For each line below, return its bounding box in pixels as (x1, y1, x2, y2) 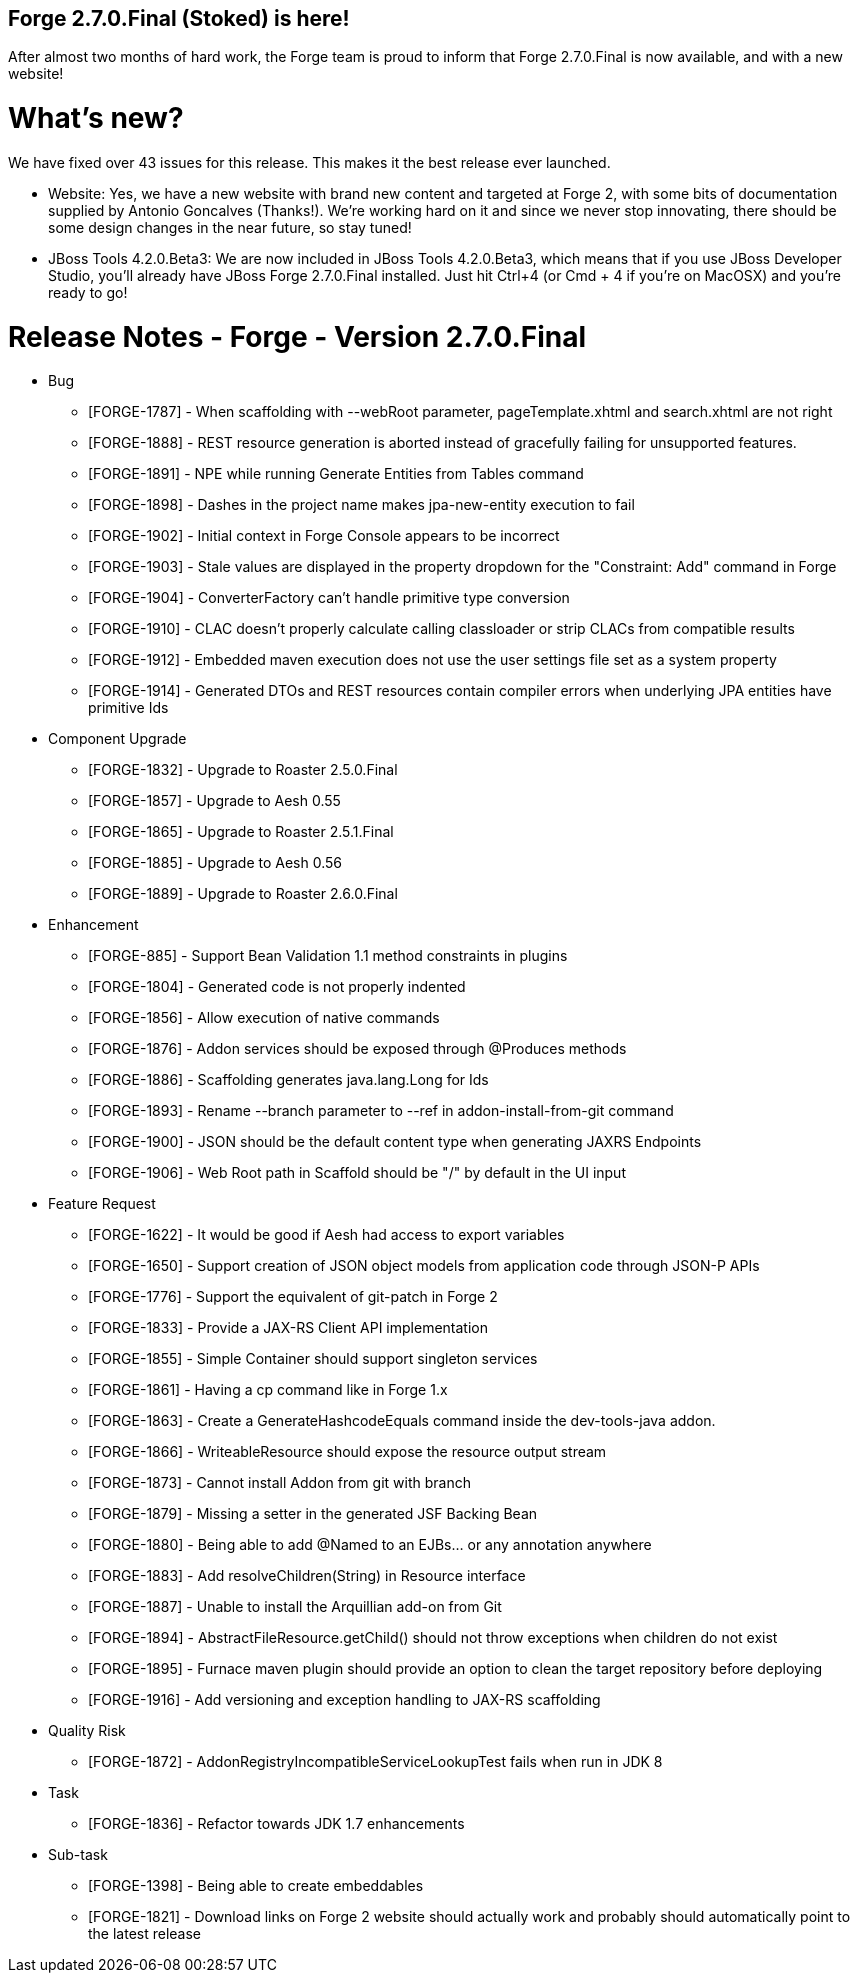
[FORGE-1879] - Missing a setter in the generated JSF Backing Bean (88, 1505, 538, 1523)
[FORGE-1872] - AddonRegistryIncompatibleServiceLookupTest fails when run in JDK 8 (88, 1753, 663, 1771)
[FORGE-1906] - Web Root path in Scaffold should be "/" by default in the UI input (88, 1164, 626, 1182)
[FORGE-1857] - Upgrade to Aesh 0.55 (88, 792, 341, 810)
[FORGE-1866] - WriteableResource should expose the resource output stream (88, 1443, 607, 1461)
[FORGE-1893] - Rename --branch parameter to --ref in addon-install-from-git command (88, 1102, 674, 1120)
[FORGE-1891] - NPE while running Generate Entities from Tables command (88, 465, 584, 483)
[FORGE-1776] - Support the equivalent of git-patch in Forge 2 (88, 1288, 498, 1306)
